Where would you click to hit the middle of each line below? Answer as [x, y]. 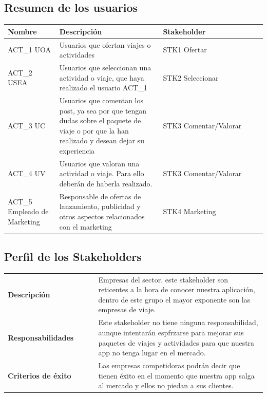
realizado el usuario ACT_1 [103, 88]
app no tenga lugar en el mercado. [152, 353]
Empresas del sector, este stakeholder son [163, 279]
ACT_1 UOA [29, 50]
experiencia [77, 150]
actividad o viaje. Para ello [102, 173]
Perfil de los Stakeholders [73, 257]
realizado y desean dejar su [102, 140]
